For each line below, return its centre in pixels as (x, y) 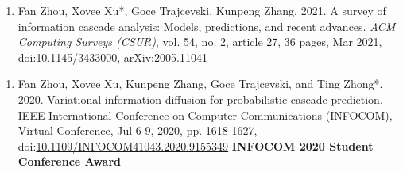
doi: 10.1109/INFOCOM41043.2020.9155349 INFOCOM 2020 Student (196, 145)
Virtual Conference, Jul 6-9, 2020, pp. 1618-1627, (138, 130)
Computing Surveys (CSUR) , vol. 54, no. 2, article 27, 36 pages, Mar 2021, (200, 42)
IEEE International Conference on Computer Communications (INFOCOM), (205, 115)
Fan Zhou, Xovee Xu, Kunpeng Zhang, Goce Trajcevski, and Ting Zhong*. (200, 84)
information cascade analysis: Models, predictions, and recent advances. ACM (207, 26)
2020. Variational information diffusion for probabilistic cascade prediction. (200, 99)
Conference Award (69, 161)
